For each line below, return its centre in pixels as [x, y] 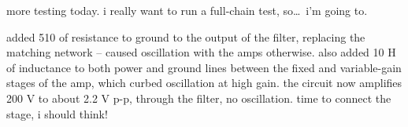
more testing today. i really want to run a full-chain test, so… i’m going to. [187, 10]
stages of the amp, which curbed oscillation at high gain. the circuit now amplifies [204, 83]
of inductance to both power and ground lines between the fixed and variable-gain [204, 67]
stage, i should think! [57, 113]
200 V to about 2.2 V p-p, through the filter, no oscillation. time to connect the [199, 98]
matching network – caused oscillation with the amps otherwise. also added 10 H [201, 52]
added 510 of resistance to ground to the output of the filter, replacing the [186, 36]
